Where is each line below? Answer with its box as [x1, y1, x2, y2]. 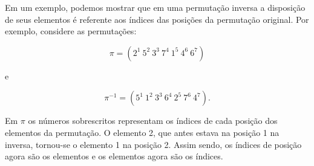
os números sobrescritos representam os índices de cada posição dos [28, 114, 278, 127]
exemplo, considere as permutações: [5, 25, 137, 37]
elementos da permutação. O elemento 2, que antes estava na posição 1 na [5, 126, 280, 138]
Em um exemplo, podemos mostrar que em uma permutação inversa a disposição [5, 1, 306, 13]
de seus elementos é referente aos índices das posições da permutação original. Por [5, 13, 309, 25]
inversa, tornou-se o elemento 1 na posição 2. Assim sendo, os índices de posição [5, 138, 302, 150]
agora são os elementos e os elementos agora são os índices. [5, 150, 223, 162]
